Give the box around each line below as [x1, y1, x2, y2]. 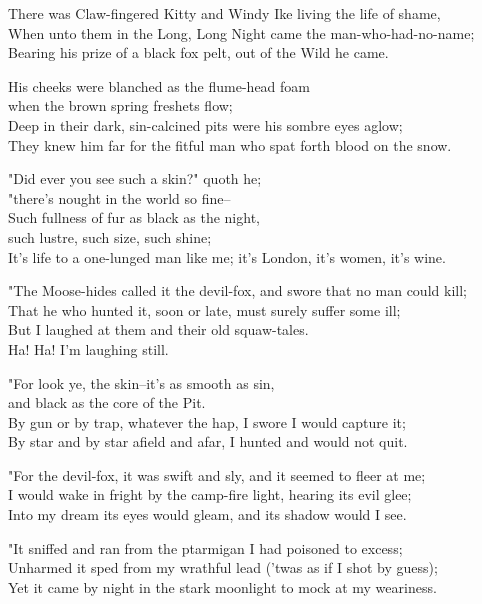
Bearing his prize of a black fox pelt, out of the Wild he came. [8, 42, 389, 63]
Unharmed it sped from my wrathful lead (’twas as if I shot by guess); [8, 557, 438, 578]
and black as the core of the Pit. [8, 392, 206, 413]
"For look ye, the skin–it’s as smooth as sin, [8, 372, 275, 393]
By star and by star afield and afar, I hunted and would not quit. [8, 431, 408, 452]
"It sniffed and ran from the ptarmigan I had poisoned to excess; [8, 537, 403, 558]
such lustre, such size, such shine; [8, 226, 212, 247]
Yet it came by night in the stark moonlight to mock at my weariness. [8, 576, 437, 597]
